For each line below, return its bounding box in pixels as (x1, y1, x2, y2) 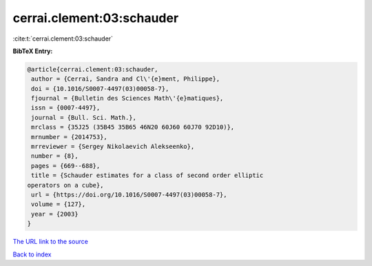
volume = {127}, (31, 201, 86, 208)
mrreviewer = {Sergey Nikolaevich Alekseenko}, (31, 143, 195, 151)
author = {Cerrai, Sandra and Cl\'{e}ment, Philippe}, (31, 75, 220, 83)
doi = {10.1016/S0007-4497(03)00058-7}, (31, 85, 169, 92)
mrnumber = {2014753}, (31, 133, 108, 141)
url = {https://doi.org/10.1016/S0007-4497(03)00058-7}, (31, 191, 227, 198)
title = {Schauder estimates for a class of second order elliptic (31, 172, 264, 179)
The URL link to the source (12, 238, 89, 246)
